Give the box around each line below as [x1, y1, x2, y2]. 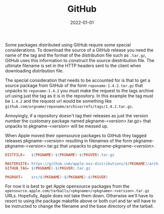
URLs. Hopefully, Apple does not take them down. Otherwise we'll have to [5, 193, 154, 199]
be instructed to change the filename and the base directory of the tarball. [5, 203, 154, 209]
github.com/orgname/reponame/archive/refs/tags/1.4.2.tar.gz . [5, 103, 133, 109]
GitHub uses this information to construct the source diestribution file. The [5, 57, 155, 63]
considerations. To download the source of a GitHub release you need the [5, 47, 154, 53]
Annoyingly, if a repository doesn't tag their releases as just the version [5, 112, 148, 118]
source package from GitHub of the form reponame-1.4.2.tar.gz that [5, 82, 143, 88]
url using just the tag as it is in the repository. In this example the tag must [5, 93, 154, 99]
